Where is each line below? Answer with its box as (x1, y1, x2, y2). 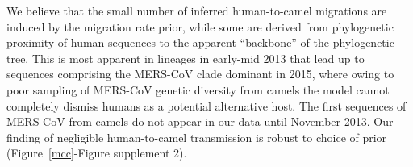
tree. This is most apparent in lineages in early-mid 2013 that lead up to (6, 49, 365, 66)
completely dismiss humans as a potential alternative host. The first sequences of (6, 97, 407, 114)
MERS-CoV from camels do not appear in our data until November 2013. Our (6, 113, 394, 130)
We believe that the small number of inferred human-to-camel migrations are (6, 2, 387, 19)
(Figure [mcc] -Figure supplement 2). (6, 144, 187, 161)
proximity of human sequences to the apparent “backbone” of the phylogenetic (6, 34, 394, 51)
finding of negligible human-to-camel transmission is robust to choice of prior (6, 128, 387, 145)
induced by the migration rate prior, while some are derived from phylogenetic (6, 18, 394, 35)
